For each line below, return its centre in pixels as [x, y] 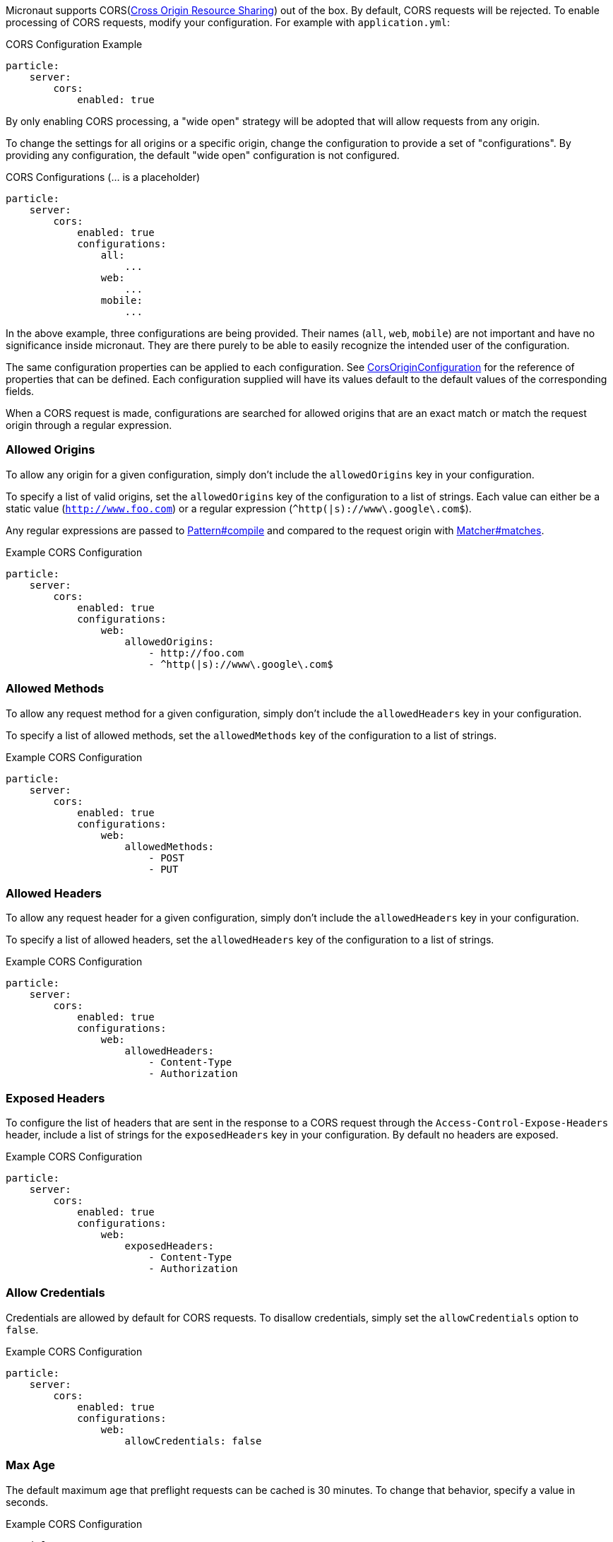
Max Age [31, 1465]
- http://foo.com [196, 653]
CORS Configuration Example [74, 44]
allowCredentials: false [193, 1441]
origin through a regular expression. [89, 425]
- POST [166, 858]
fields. [20, 391]
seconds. [27, 1502]
